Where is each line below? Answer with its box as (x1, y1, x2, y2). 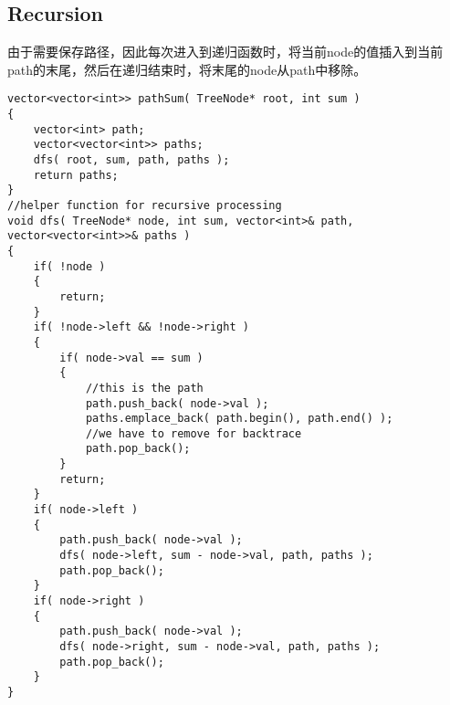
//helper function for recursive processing (7, 198, 282, 212)
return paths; (33, 168, 119, 182)
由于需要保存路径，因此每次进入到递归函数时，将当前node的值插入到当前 (7, 42, 444, 61)
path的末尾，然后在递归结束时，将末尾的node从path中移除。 (7, 59, 367, 79)
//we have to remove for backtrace (85, 426, 302, 440)
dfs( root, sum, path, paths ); (33, 153, 230, 167)
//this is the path (85, 381, 204, 395)
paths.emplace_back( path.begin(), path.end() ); (85, 412, 393, 426)
